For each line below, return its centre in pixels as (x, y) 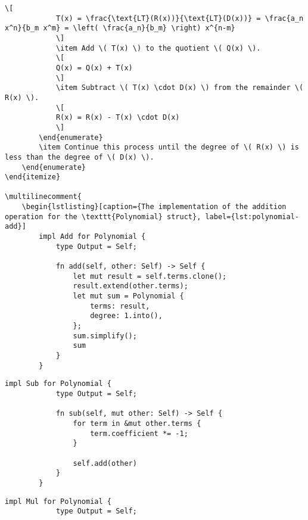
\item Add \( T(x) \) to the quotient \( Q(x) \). (158, 48)
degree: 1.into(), (126, 316)
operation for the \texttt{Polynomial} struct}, (103, 217)
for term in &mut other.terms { (137, 423)
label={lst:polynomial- (252, 217)
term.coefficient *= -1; (139, 433)
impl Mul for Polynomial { (58, 501)
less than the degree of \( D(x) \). (80, 157)
